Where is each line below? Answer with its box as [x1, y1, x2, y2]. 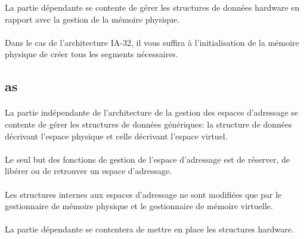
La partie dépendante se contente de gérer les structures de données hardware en [5, 1, 300, 13]
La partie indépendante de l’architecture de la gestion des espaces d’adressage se [5, 106, 298, 119]
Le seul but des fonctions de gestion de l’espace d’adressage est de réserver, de [5, 153, 290, 165]
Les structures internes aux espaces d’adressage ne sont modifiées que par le [5, 188, 282, 200]
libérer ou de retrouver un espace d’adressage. [5, 164, 172, 177]
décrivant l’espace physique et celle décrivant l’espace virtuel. [5, 129, 228, 142]
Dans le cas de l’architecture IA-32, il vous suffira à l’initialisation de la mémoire [5, 36, 299, 48]
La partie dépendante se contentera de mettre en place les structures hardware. [5, 223, 294, 235]
